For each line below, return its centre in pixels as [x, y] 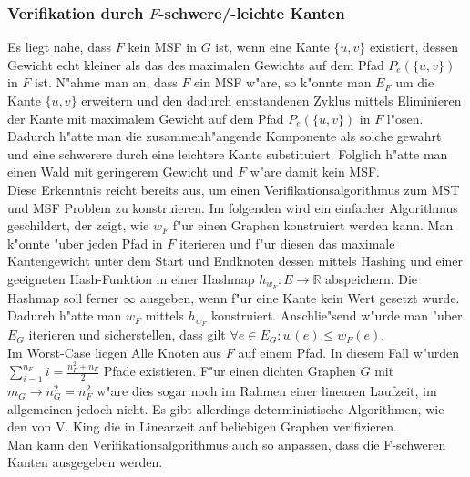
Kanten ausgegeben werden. [85, 462]
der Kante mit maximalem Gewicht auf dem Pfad [146, 118]
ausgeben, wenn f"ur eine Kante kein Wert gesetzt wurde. [300, 297]
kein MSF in [162, 47]
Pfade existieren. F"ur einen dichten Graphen [230, 371]
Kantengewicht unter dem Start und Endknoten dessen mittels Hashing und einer [235, 261]
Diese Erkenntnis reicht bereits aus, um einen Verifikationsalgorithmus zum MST [234, 189]
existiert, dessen [414, 47]
